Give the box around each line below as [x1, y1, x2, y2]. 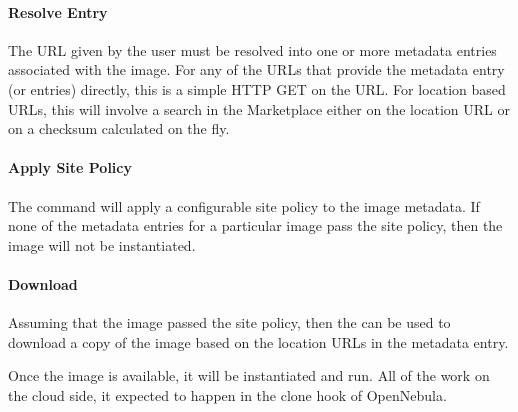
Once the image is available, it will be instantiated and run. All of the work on [8, 365, 490, 386]
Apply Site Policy [8, 157, 132, 178]
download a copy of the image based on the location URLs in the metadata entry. [8, 331, 509, 352]
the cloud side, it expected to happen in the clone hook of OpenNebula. [8, 384, 447, 405]
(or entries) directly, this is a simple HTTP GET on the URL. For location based [8, 78, 506, 99]
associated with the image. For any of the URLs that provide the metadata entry [8, 59, 505, 80]
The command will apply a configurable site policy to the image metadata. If [8, 195, 480, 216]
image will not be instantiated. [8, 234, 196, 255]
